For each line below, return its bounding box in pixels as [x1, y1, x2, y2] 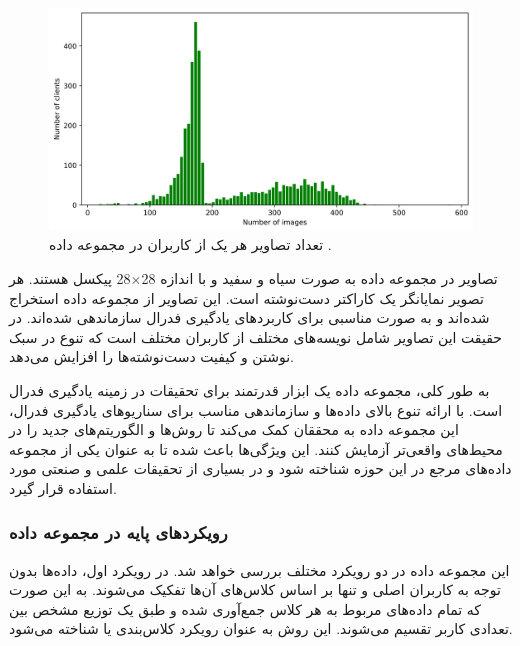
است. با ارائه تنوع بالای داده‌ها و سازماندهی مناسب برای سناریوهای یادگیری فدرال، [9, 399, 503, 420]
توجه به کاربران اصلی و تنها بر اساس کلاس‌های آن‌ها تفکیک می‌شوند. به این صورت [9, 579, 501, 600]
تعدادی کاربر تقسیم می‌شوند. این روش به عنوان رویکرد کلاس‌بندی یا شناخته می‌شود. [9, 618, 513, 639]
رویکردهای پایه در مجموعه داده [9, 520, 228, 545]
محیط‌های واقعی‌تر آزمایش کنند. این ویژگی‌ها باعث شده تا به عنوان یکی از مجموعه [9, 438, 503, 459]
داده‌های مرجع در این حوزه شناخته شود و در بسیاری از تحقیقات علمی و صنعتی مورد [9, 458, 512, 479]
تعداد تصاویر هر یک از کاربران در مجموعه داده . [49, 234, 332, 255]
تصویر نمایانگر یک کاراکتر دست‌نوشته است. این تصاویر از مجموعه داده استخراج [9, 287, 484, 308]
